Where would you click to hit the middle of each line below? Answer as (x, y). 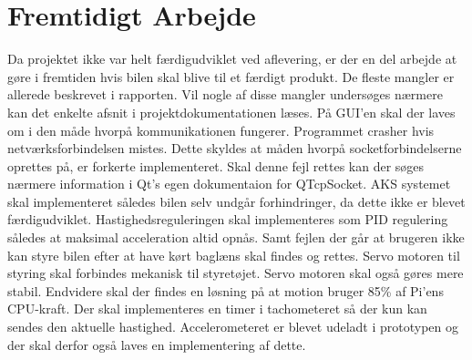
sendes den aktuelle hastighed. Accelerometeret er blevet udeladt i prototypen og (233, 327)
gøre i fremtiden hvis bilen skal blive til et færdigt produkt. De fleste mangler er (231, 76)
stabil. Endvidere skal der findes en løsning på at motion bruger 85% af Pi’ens (226, 290)
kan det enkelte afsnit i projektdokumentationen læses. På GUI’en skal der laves (231, 112)
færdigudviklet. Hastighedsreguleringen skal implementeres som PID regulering (228, 219)
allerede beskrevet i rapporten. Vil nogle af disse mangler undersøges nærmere (225, 94)
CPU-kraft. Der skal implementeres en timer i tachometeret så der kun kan (217, 309)
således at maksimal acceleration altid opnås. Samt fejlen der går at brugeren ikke (236, 237)
